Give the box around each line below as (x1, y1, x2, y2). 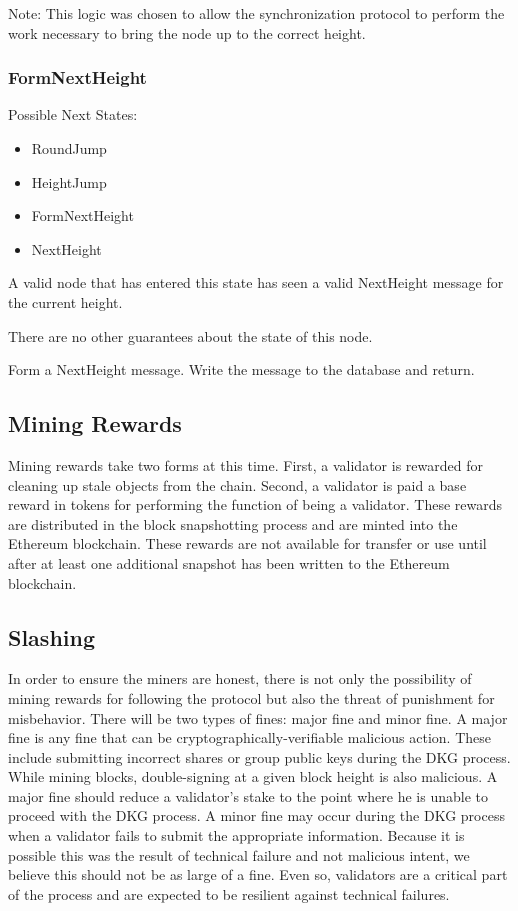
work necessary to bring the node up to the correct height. (8, 22, 366, 43)
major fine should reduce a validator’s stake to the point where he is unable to (8, 785, 488, 806)
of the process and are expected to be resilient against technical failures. (8, 883, 450, 904)
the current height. (8, 291, 123, 312)
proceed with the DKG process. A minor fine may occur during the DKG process (8, 805, 505, 826)
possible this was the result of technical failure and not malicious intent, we (8, 844, 470, 865)
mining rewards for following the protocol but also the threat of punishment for (8, 687, 495, 708)
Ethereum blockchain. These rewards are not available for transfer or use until (8, 533, 487, 554)
